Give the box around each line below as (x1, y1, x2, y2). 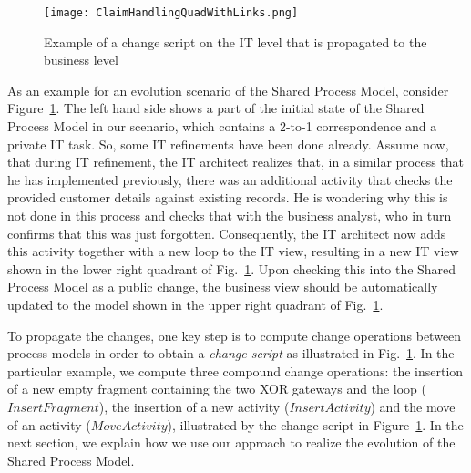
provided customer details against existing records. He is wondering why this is (7, 188, 448, 207)
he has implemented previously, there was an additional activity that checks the (7, 170, 453, 189)
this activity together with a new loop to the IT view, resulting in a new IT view (7, 242, 459, 261)
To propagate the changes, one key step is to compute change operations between (7, 325, 462, 344)
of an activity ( (7, 415, 91, 434)
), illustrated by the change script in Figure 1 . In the (167, 415, 464, 434)
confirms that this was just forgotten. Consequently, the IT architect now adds (7, 223, 446, 242)
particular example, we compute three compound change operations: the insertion (7, 361, 464, 380)
